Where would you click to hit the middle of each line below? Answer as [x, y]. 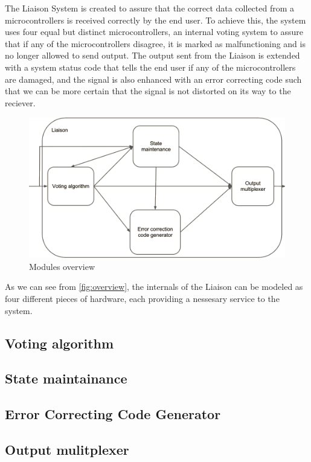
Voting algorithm [59, 343]
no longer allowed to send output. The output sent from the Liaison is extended [152, 55]
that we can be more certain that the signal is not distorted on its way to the [148, 91]
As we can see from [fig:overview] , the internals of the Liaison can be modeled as [154, 287]
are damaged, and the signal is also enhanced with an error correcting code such [153, 79]
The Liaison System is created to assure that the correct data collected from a [150, 8]
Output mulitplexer [67, 449]
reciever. [20, 102]
